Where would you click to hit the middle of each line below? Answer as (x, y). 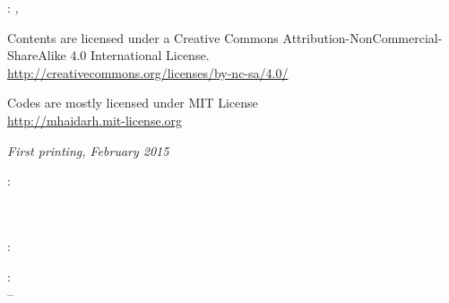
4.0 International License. (140, 55)
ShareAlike (37, 55)
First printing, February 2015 (88, 150)
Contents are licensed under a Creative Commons (143, 37)
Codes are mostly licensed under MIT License (133, 103)
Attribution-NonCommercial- (363, 37)
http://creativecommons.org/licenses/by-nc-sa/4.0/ (148, 72)
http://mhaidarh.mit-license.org (95, 120)
